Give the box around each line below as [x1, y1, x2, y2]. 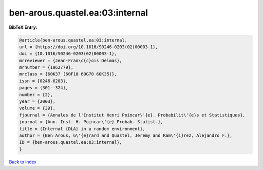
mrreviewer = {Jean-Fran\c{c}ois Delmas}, [19, 57, 122, 63]
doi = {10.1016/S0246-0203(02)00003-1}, [19, 51, 117, 57]
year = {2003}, [19, 99, 56, 104]
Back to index [9, 159, 37, 165]
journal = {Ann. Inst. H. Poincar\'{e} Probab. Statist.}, [19, 119, 163, 125]
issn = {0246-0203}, [19, 78, 68, 84]
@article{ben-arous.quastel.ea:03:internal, [19, 37, 128, 43]
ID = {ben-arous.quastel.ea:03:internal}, [19, 139, 122, 145]
